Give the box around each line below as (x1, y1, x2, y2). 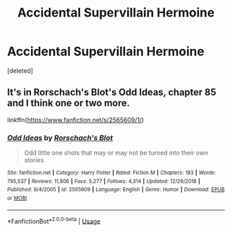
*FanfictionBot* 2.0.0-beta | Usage (7, 215, 101, 225)
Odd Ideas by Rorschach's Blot (7, 133, 113, 142)
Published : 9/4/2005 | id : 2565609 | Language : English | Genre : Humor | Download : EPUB (7, 186, 225, 193)
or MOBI (7, 195, 28, 202)
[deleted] (7, 66, 33, 75)
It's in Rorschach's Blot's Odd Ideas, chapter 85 (7, 86, 217, 98)
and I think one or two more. (7, 97, 130, 109)
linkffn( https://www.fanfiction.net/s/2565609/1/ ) (7, 115, 144, 124)
